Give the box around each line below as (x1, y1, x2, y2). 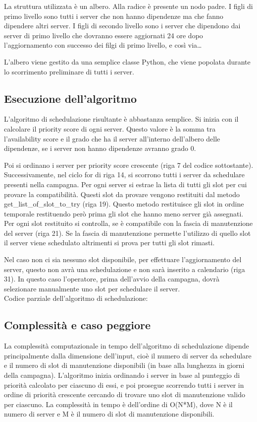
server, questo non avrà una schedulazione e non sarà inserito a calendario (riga (4, 264, 245, 274)
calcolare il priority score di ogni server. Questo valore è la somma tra (4, 123, 216, 134)
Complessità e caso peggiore (4, 317, 151, 333)
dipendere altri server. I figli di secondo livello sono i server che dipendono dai (4, 20, 241, 31)
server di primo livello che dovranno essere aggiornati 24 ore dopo (4, 30, 203, 40)
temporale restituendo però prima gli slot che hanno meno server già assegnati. (4, 208, 244, 218)
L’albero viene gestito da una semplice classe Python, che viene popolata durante (4, 56, 251, 67)
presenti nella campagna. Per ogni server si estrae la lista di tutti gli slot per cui (4, 179, 247, 189)
